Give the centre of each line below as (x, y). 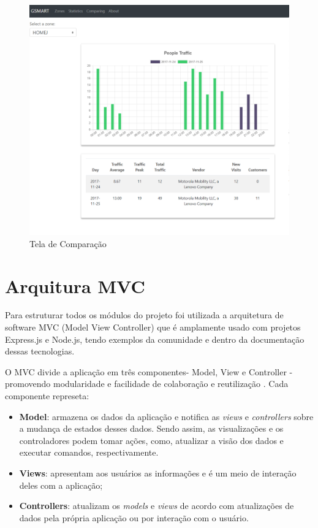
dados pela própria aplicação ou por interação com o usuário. (134, 517)
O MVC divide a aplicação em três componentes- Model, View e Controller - (149, 371)
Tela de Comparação (68, 243)
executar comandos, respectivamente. (89, 452)
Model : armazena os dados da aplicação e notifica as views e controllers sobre (166, 416)
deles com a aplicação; (61, 485)
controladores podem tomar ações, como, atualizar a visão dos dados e (151, 440)
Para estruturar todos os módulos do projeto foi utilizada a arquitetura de (144, 315)
